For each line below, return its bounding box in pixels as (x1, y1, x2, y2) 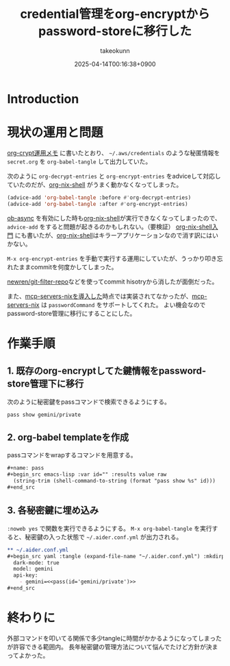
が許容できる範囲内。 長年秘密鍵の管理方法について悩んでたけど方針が (7, 643, 207, 651)
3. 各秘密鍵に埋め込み (7, 505, 99, 516)
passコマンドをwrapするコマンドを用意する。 (7, 451, 137, 459)
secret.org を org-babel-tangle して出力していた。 (7, 157, 152, 165)
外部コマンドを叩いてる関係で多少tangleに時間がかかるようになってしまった (7, 634, 222, 642)
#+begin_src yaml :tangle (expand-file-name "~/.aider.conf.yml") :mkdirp (7, 553, 225, 560)
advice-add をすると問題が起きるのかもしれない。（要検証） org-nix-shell (7, 222, 212, 231)
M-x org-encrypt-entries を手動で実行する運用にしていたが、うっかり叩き (7, 254, 217, 262)
